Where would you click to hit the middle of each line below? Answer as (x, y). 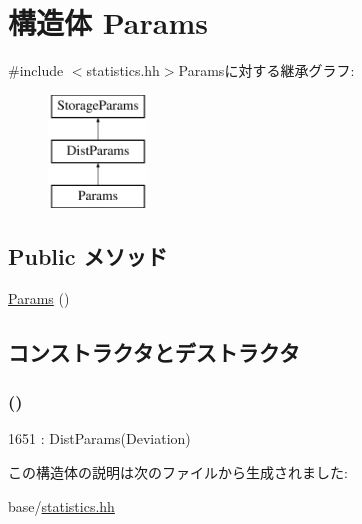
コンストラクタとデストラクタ (154, 351)
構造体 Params (108, 22)
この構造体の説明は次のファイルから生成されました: (178, 472)
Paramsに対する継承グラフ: (266, 70)
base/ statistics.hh (61, 505)
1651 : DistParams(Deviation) (99, 438)
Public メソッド (88, 256)
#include (36, 70)
